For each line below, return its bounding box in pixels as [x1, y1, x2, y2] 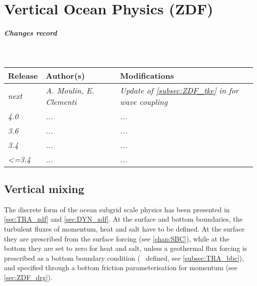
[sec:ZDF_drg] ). [4, 272, 53, 282]
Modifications [120, 69, 174, 81]
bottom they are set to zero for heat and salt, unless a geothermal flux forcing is [4, 243, 247, 253]
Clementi [45, 95, 77, 107]
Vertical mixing [4, 181, 85, 196]
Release [8, 69, 38, 81]
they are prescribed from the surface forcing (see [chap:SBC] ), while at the [4, 233, 230, 243]
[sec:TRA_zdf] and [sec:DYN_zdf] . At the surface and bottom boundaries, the [4, 214, 243, 224]
